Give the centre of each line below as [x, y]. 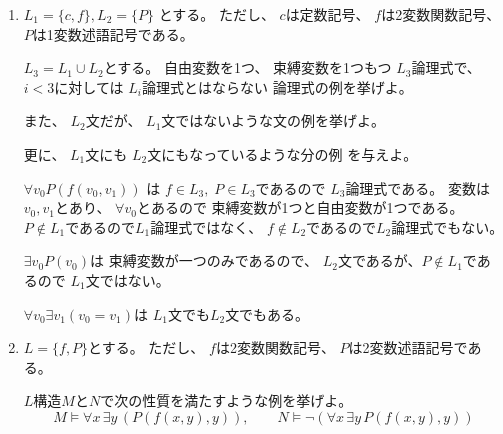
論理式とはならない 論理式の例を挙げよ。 [277, 86]
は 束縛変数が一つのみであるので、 [204, 260]
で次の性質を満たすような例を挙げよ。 [226, 400]
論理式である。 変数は [417, 187]
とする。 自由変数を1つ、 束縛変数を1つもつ [247, 67]
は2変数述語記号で [408, 347]
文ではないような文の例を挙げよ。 [273, 120]
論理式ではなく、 [206, 226]
